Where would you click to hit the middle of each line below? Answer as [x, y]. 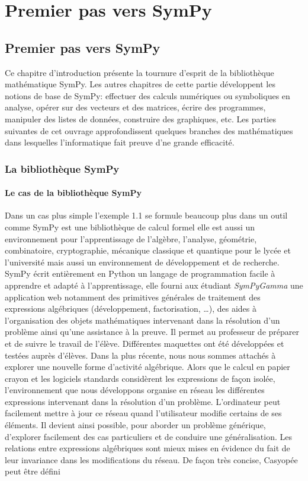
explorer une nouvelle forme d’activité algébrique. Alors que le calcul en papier [147, 367]
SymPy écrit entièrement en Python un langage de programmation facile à [140, 273]
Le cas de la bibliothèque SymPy [73, 193]
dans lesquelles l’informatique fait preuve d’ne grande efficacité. [120, 142]
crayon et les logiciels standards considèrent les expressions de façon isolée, [140, 378]
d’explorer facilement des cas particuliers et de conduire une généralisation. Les [148, 436]
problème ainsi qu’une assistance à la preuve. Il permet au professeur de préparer [152, 332]
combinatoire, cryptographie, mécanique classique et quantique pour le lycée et [148, 250]
